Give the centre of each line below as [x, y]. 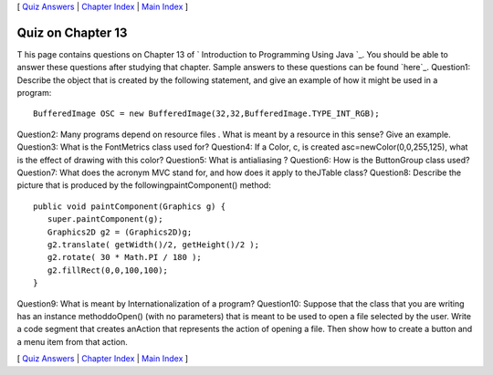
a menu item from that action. [72, 341]
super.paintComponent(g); [105, 219]
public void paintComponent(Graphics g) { [130, 206]
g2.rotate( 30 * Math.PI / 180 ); [125, 257]
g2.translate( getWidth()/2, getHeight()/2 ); [153, 245]
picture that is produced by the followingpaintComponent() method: [144, 185]
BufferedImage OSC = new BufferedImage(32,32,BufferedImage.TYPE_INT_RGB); [206, 114]
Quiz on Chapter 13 [72, 32]
